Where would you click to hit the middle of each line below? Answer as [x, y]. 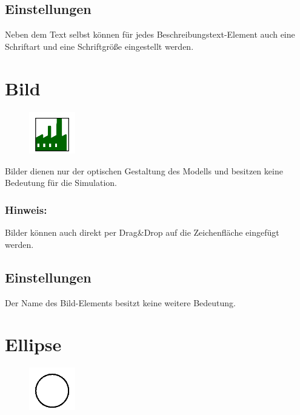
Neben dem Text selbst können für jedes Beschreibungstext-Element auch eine [150, 34]
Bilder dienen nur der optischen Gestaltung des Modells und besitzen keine [144, 170]
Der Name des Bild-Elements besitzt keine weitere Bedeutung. [120, 302]
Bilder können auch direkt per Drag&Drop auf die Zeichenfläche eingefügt [142, 232]
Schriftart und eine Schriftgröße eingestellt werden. [99, 46]
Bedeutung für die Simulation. [61, 183]
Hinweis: [26, 209]
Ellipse [33, 344]
